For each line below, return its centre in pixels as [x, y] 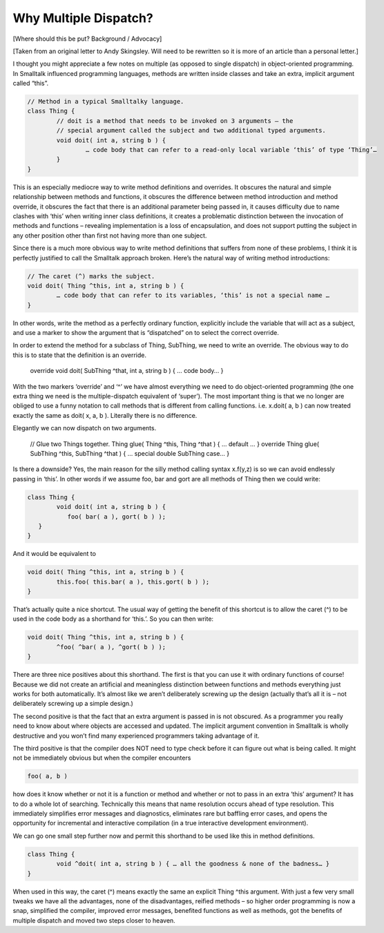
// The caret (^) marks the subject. [91, 276]
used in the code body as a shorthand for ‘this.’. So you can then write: [113, 619]
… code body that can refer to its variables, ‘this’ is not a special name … [193, 296]
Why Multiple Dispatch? [83, 18]
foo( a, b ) [48, 776]
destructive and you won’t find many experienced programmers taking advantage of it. [136, 735]
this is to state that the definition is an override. [79, 355]
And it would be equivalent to [55, 554]
